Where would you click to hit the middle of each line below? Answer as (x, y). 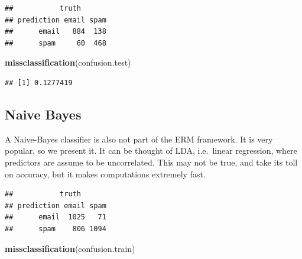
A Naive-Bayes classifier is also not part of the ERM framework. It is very (139, 139)
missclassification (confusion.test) (68, 62)
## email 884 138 (56, 32)
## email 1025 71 (56, 217)
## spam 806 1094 (56, 229)
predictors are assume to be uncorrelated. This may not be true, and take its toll (151, 162)
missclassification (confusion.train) (70, 248)
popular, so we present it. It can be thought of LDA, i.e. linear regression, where (151, 150)
